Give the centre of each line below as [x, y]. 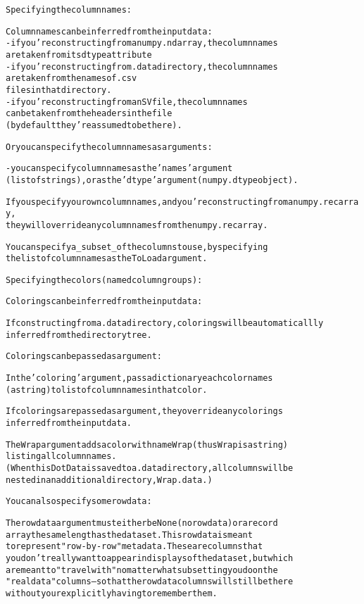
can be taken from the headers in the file [89, 114]
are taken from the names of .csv [71, 78]
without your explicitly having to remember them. [112, 593]
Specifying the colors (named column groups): [104, 280]
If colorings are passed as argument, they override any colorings [144, 411]
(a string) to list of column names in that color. [107, 390]
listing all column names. [61, 457]
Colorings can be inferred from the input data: [104, 302]
